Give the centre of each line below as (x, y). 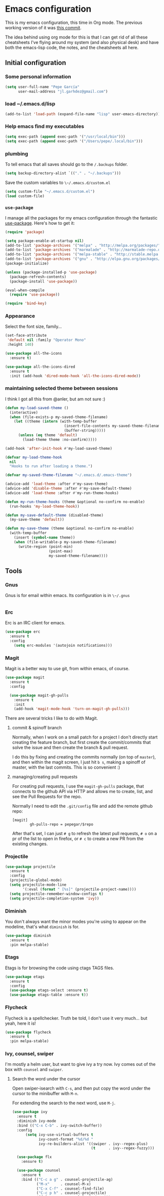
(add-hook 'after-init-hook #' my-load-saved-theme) (59, 448)
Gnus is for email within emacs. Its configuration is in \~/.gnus (68, 596)
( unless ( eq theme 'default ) (48, 435)
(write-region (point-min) (45, 547)
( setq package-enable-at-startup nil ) (44, 241)
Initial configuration (36, 63)
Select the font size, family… (33, 327)
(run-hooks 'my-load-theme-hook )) (44, 506)
